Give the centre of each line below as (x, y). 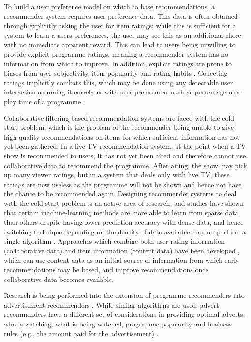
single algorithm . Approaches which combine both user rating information (115, 241)
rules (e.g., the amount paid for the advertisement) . (81, 333)
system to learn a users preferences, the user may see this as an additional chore (123, 35)
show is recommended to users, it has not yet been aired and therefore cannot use (125, 155)
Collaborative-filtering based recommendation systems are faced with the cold (119, 117)
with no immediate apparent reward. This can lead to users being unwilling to (120, 44)
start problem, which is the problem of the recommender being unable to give (119, 127)
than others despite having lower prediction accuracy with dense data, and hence (124, 222)
